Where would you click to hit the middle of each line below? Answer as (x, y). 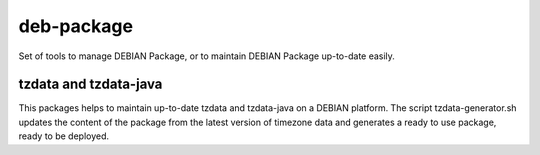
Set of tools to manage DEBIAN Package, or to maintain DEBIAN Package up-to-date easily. (206, 56)
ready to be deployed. (64, 136)
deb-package (76, 26)
